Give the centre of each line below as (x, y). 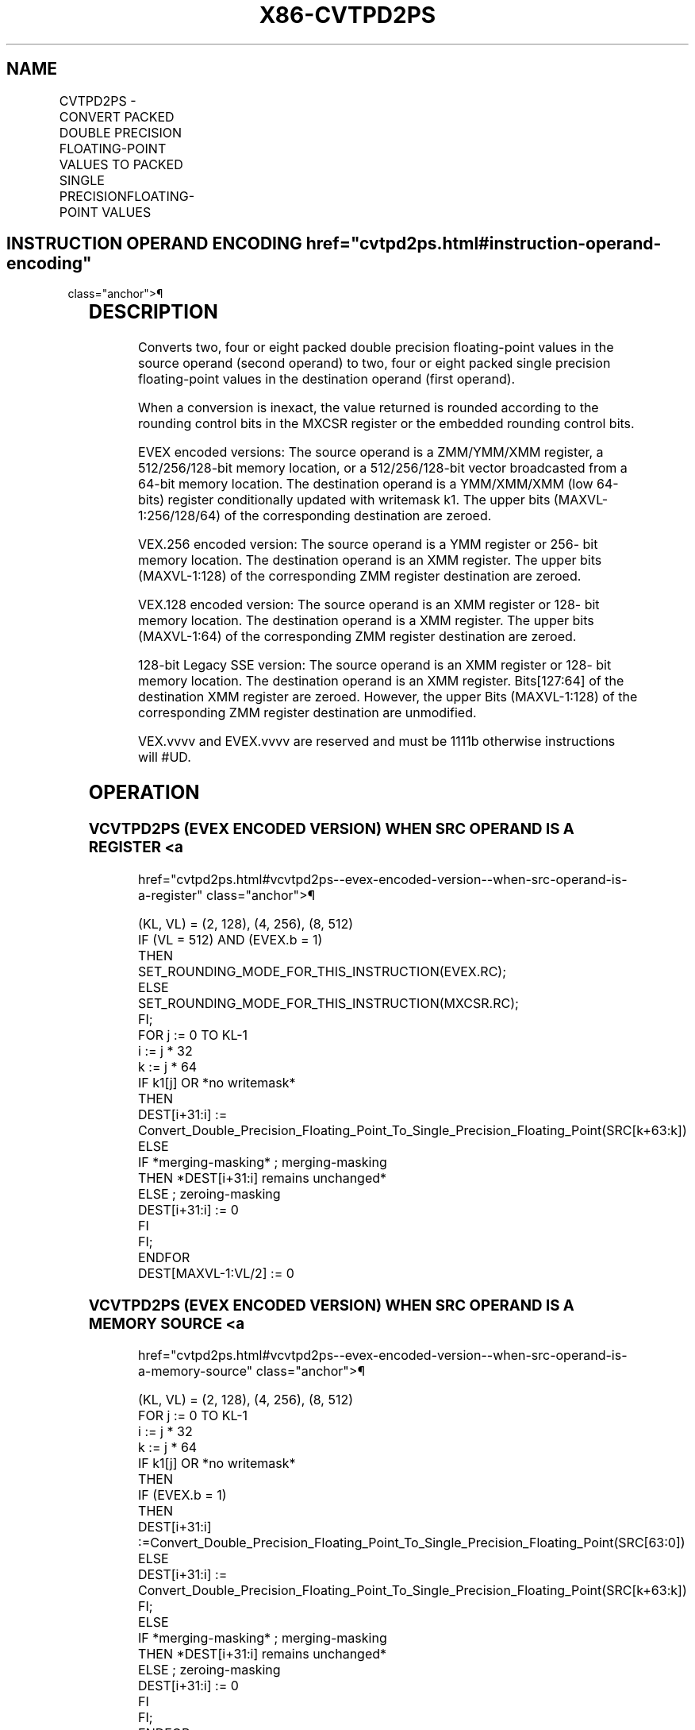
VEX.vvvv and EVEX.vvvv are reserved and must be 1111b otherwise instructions (377, 741)
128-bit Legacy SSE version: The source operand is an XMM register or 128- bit (375, 665)
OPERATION (144, 793)
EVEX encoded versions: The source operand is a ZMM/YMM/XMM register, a (371, 452)
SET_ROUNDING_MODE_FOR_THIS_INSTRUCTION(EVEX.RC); (322, 971)
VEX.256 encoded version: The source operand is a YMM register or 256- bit (368, 544)
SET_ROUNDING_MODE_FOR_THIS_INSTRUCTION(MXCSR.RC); (328, 1003)
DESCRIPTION (153, 312)
